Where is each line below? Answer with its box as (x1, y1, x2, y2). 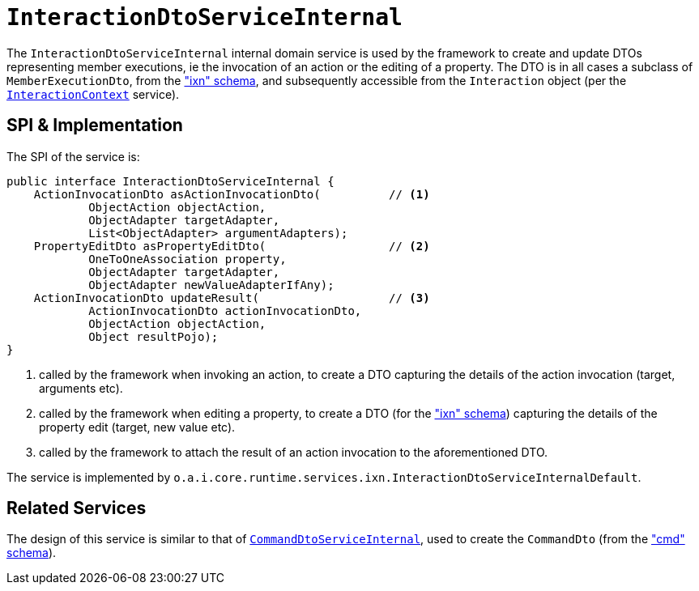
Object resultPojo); (88, 330, 219, 343)
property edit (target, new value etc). (39, 419, 236, 434)
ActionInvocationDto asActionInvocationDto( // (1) (33, 187, 430, 201)
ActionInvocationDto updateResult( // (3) (33, 291, 430, 304)
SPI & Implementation (6, 115, 183, 136)
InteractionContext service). (6, 87, 180, 101)
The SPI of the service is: (6, 149, 140, 164)
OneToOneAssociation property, (88, 252, 287, 266)
